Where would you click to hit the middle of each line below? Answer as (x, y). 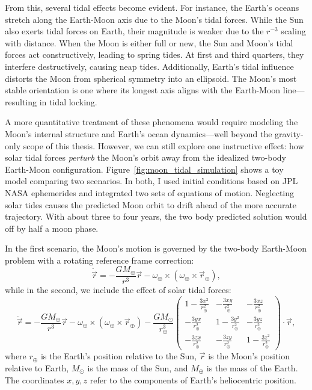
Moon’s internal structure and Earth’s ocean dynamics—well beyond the (139, 133)
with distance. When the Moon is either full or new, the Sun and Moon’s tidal (149, 42)
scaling (293, 31)
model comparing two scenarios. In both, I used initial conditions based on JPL (151, 181)
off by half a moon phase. (52, 228)
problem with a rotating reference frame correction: (99, 260)
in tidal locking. (68, 101)
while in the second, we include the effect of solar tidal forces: (118, 289)
